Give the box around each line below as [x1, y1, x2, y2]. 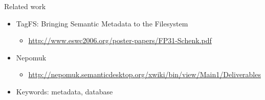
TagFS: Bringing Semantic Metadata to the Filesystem [16, 18, 188, 28]
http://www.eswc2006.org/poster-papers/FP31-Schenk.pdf [28, 35, 212, 46]
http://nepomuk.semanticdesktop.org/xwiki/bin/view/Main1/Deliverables [28, 69, 261, 80]
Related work [4, 1, 46, 11]
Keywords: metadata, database [16, 86, 113, 96]
